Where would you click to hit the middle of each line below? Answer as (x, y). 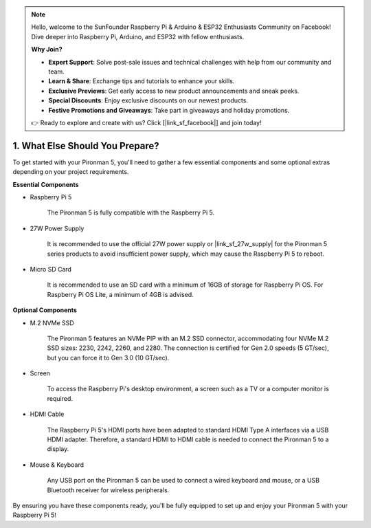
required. (60, 398)
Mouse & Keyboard (57, 465)
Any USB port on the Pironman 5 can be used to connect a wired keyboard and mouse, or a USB (183, 481)
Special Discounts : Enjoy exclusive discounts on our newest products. (148, 100)
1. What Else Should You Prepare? (86, 145)
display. (58, 449)
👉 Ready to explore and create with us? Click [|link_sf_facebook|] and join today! (146, 122)
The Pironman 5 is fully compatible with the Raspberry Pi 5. (131, 212)
